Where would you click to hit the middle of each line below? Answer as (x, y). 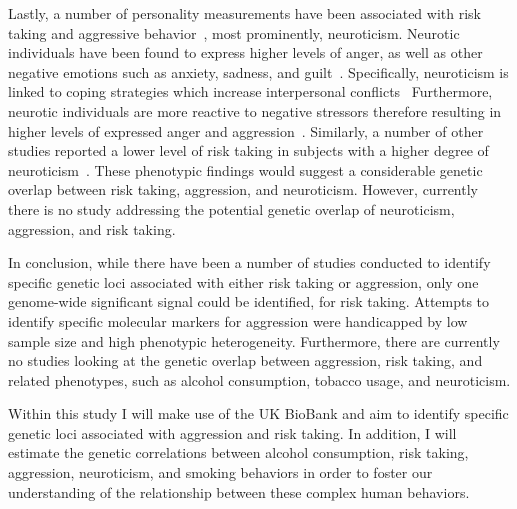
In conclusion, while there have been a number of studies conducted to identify (249, 262)
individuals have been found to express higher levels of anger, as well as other (245, 52)
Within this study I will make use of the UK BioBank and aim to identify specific (258, 413)
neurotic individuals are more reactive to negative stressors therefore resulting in (255, 110)
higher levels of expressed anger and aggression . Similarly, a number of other (246, 130)
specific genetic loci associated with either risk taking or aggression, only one (243, 281)
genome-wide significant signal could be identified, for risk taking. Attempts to (249, 301)
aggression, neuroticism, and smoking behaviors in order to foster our (220, 472)
